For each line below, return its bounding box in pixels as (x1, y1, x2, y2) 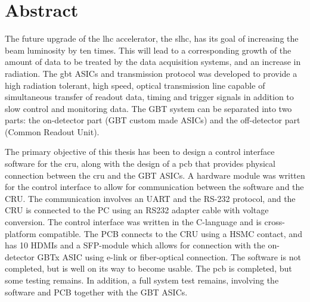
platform (5, 227, 36, 239)
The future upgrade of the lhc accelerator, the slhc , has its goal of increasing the (5, 32, 299, 45)
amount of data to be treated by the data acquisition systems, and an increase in (5, 55, 301, 68)
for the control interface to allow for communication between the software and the (5, 180, 304, 193)
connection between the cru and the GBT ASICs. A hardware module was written (5, 169, 305, 181)
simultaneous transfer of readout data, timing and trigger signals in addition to (5, 91, 294, 103)
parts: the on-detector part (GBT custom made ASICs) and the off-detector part (5, 114, 300, 126)
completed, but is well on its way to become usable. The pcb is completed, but (5, 262, 292, 275)
